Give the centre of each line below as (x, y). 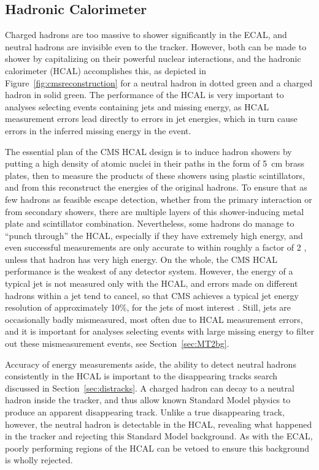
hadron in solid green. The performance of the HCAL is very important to (144, 95)
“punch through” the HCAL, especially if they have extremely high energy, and (154, 235)
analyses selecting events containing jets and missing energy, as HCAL (137, 106)
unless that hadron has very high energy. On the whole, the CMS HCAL (141, 259)
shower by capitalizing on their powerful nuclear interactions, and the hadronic (153, 59)
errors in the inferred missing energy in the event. (98, 130)
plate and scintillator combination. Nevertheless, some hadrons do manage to (150, 223)
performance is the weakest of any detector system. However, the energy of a (149, 271)
